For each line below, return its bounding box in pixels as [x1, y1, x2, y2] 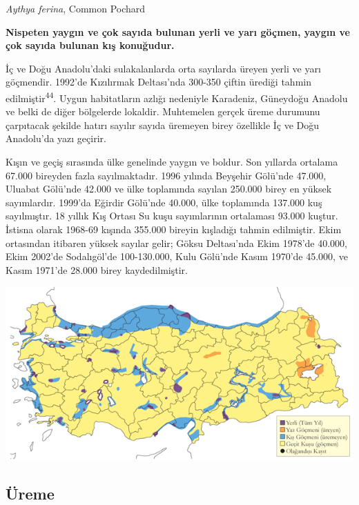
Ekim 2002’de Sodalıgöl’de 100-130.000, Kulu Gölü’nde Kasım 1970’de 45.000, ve [6, 249, 348, 264]
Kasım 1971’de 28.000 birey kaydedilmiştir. [6, 262, 188, 277]
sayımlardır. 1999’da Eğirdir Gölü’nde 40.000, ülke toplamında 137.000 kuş [6, 195, 322, 209]
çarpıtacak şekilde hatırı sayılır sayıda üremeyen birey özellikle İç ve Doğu [6, 117, 320, 132]
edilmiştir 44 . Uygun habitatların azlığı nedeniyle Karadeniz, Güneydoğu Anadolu [6, 88, 348, 105]
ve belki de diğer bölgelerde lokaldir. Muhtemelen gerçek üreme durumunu [6, 104, 320, 119]
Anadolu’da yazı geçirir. [6, 131, 106, 146]
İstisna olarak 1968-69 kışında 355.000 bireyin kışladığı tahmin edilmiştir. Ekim [6, 221, 342, 236]
